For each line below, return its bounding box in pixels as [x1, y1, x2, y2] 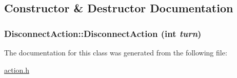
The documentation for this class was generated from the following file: [4, 47, 227, 57]
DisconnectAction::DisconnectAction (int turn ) [4, 27, 202, 40]
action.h [4, 64, 30, 75]
